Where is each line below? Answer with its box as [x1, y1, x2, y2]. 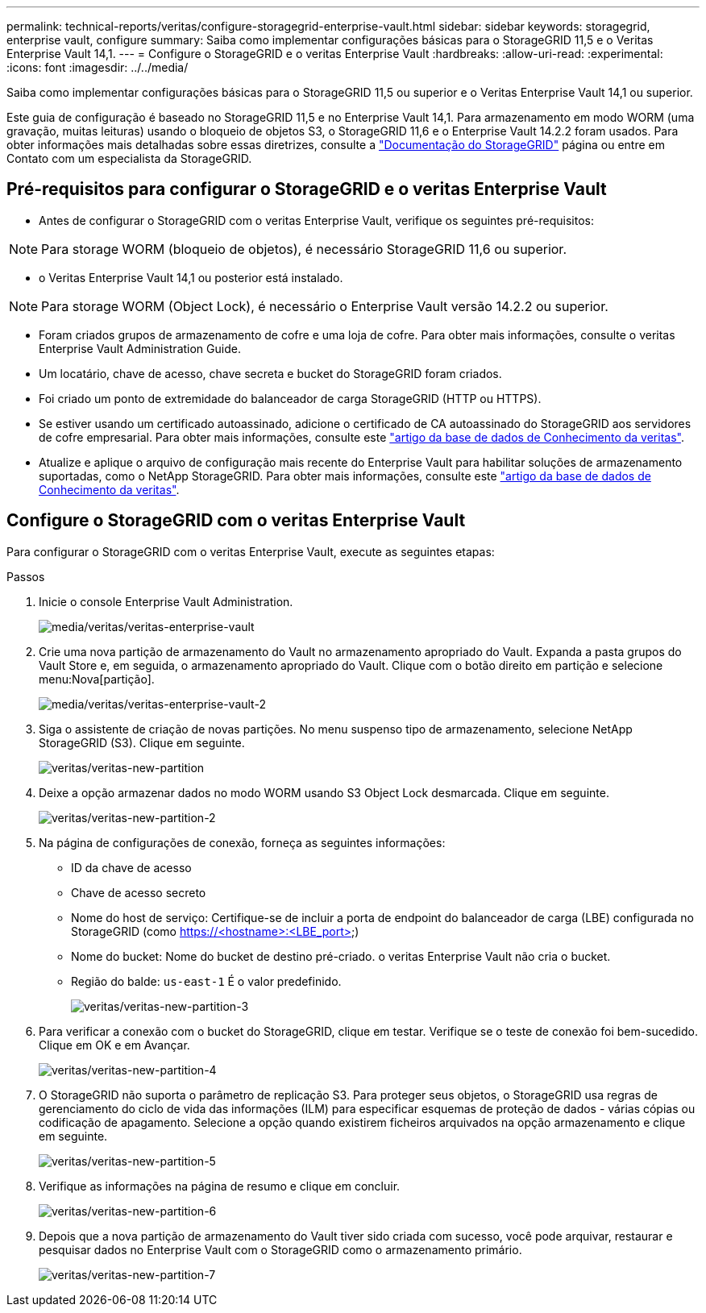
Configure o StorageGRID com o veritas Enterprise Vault [6, 510, 466, 531]
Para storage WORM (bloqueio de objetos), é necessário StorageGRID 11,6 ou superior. [41, 240, 567, 257]
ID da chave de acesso [71, 860, 192, 875]
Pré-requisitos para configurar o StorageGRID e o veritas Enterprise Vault [6, 179, 607, 200]
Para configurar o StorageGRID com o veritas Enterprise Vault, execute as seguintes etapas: [6, 544, 495, 559]
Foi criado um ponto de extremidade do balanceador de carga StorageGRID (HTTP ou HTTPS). [39, 391, 542, 405]
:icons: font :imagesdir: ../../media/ [6, 60, 189, 74]
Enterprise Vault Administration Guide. [39, 341, 241, 355]
